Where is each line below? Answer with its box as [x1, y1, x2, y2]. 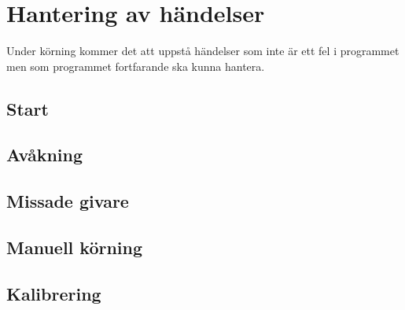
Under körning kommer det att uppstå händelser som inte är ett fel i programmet [6, 42, 399, 59]
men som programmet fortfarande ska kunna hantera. [6, 57, 265, 74]
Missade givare [6, 189, 129, 213]
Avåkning [6, 142, 83, 167]
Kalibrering [6, 281, 101, 305]
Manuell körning [6, 235, 143, 260]
